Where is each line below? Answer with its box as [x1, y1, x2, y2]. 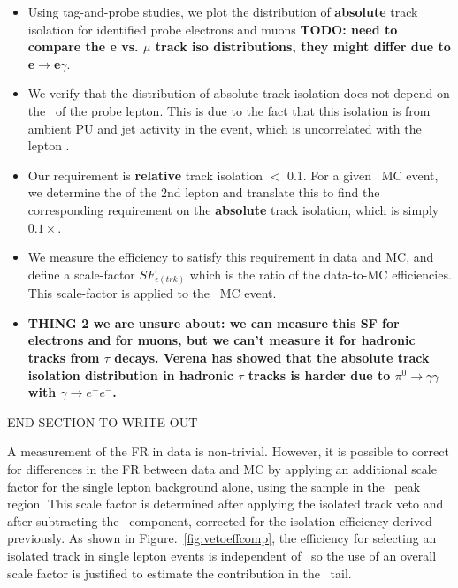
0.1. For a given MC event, [286, 165, 439, 184]
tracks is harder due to [248, 365, 391, 384]
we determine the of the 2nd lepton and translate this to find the [27, 183, 380, 202]
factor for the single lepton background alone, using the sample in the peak [7, 477, 421, 495]
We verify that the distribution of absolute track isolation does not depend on [27, 84, 450, 103]
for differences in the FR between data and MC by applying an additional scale [7, 459, 437, 477]
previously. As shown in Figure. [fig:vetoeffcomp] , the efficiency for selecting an [7, 529, 437, 547]
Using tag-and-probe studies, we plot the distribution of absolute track [27, 3, 418, 20]
